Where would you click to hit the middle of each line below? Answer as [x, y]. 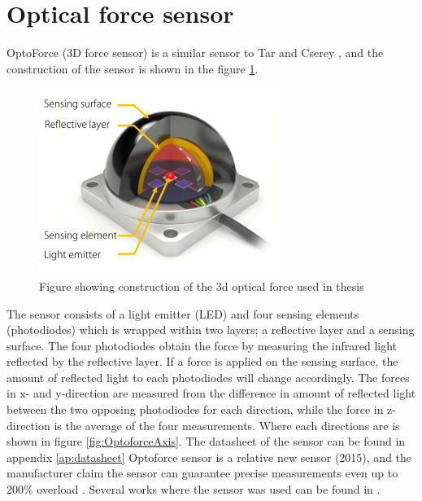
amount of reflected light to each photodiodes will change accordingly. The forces [208, 377]
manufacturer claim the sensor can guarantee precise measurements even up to [202, 473]
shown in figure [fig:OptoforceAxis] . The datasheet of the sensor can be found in [206, 441]
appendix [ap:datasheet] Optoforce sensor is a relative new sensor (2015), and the [209, 457]
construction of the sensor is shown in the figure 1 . [133, 68]
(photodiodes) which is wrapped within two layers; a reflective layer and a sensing [211, 330]
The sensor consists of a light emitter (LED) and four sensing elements [183, 313]
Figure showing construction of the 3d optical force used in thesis [202, 286]
